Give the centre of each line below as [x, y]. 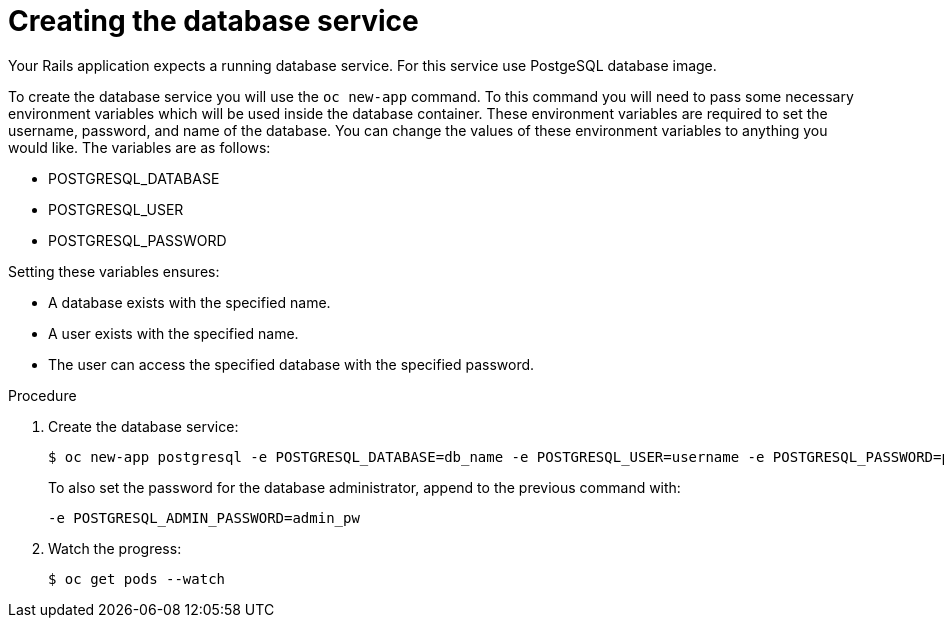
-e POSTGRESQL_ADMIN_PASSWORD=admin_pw [204, 517]
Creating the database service [213, 21]
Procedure [42, 395]
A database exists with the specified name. [189, 302]
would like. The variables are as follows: [139, 147]
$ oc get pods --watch [137, 578]
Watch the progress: [115, 548]
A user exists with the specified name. [173, 333]
